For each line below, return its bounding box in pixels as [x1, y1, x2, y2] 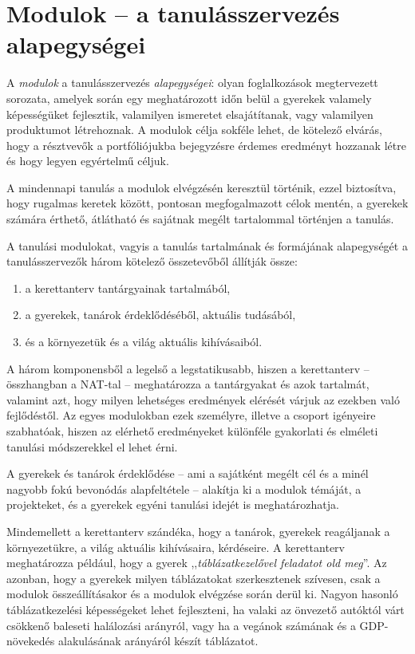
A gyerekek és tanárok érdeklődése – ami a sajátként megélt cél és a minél [6, 465, 369, 482]
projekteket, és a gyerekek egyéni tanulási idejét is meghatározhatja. [6, 496, 339, 513]
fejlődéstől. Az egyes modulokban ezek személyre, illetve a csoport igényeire [6, 407, 376, 424]
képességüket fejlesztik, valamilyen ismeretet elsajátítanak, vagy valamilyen [6, 105, 373, 122]
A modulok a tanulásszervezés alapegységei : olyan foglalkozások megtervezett [6, 74, 378, 91]
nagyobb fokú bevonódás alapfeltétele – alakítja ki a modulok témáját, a [6, 480, 362, 497]
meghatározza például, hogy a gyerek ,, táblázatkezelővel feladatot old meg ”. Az [6, 554, 387, 571]
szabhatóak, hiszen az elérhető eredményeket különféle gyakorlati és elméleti [6, 423, 378, 439]
